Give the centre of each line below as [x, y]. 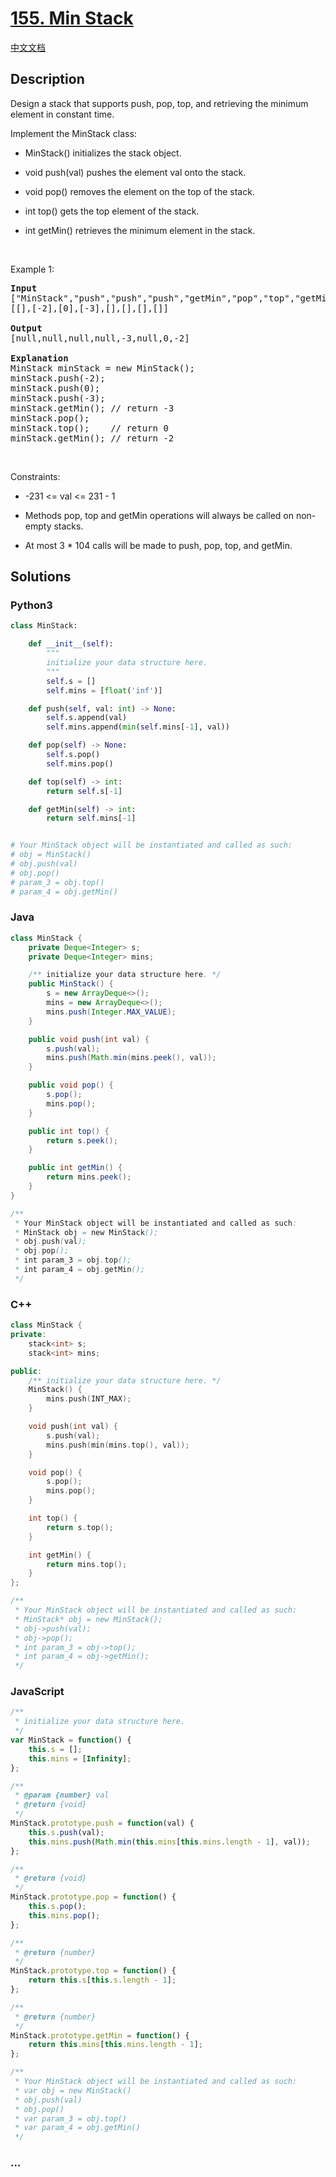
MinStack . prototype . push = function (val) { [102, 1823]
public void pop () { [71, 1085]
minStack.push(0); [55, 388]
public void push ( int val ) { [89, 1039]
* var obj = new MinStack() [73, 2090]
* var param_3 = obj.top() [71, 2118]
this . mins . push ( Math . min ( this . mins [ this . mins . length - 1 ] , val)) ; [169, 1842]
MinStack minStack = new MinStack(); [103, 368]
